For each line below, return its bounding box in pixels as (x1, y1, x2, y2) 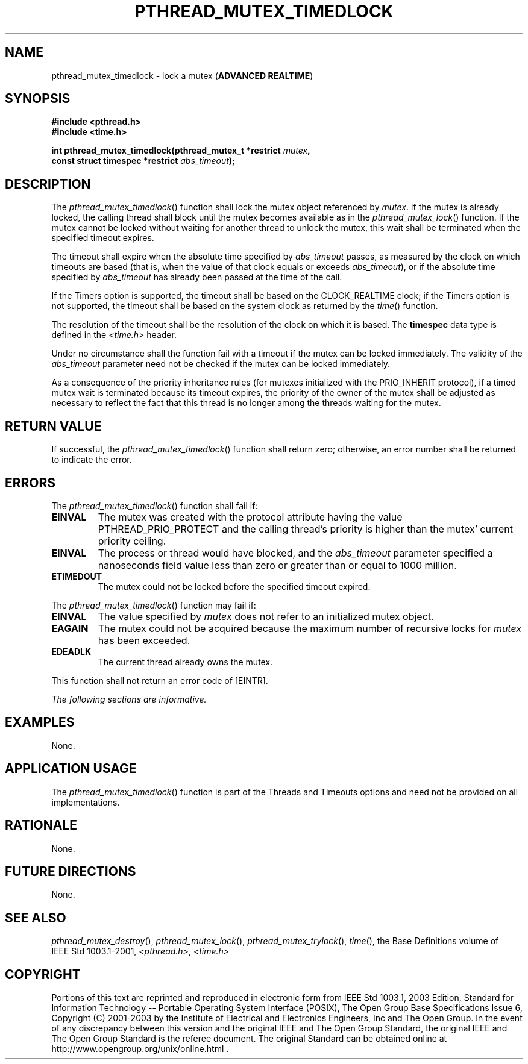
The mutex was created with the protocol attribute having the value (98, 510, 403, 523)
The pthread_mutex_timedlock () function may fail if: (51, 599, 256, 610)
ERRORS (5, 475, 56, 490)
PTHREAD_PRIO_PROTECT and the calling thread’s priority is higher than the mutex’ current (98, 522, 513, 535)
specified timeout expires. (51, 233, 154, 243)
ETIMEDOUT (51, 571, 102, 581)
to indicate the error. (51, 454, 132, 465)
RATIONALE (5, 818, 78, 833)
